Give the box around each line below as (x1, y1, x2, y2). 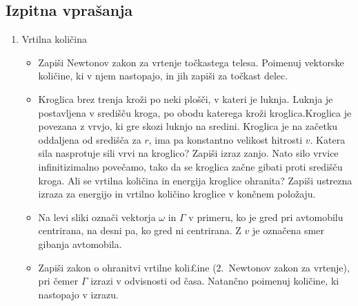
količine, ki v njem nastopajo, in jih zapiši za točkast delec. (38, 68, 288, 83)
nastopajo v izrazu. (38, 287, 119, 301)
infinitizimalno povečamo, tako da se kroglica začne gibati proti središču (38, 159, 343, 173)
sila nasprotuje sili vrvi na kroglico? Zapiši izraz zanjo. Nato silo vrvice (38, 146, 339, 160)
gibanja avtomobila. (38, 236, 122, 251)
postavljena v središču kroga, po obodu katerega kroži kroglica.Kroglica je (38, 105, 352, 119)
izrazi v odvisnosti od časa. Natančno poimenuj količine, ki (90, 274, 339, 288)
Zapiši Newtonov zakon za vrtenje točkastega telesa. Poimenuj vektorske (38, 55, 344, 69)
